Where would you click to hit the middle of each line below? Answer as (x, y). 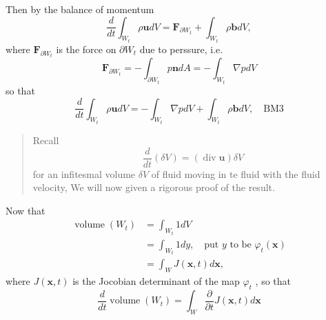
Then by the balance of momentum (80, 9)
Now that (26, 210)
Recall (46, 140)
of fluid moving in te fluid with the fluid (236, 173)
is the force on (86, 49)
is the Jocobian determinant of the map (156, 281)
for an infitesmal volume (84, 173)
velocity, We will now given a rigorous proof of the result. (154, 187)
